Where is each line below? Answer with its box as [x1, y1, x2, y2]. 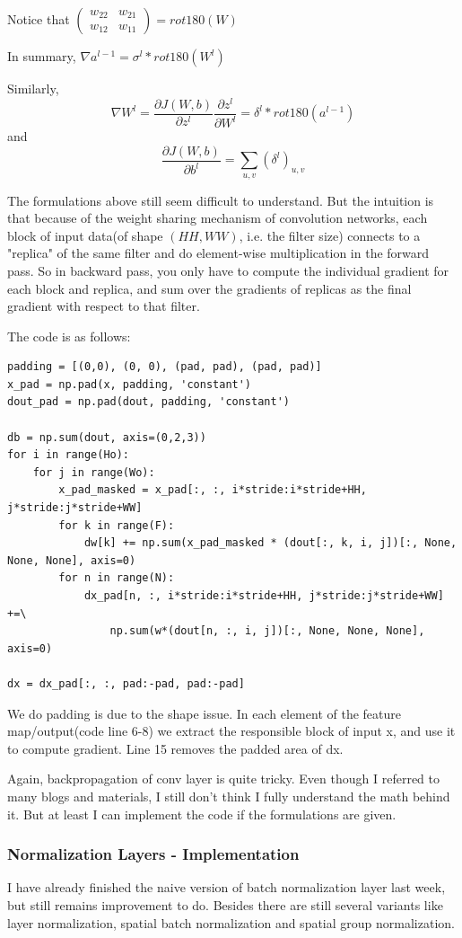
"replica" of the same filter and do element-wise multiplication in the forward [7, 243, 430, 262]
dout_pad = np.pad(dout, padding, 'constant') [7, 395, 290, 409]
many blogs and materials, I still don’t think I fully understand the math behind [7, 786, 450, 805]
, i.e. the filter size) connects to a [239, 226, 421, 244]
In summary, [7, 47, 76, 65]
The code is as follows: [7, 326, 131, 345]
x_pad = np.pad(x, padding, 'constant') [7, 377, 252, 391]
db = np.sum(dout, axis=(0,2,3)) [7, 430, 206, 444]
